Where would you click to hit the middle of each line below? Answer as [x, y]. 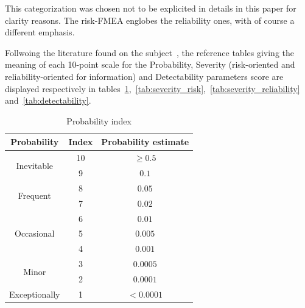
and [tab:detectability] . [48, 100]
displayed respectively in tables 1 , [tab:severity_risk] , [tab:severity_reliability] [152, 88]
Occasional [35, 233]
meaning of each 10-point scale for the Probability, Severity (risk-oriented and [150, 64]
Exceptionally [35, 294]
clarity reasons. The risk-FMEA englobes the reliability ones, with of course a [150, 20]
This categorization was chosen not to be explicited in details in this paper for [151, 8]
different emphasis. [40, 32]
